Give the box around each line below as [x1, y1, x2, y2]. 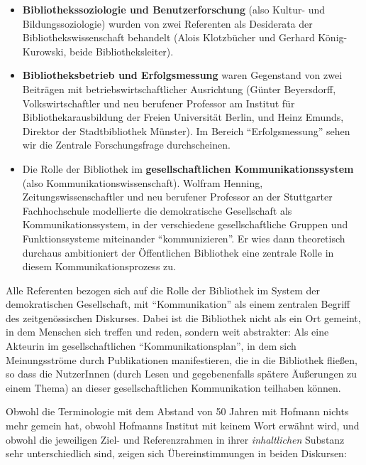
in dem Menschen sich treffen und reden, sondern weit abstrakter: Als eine [6, 324, 329, 339]
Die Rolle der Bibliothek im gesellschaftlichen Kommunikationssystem [22, 161, 354, 176]
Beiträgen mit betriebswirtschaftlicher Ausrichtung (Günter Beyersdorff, [22, 81, 336, 96]
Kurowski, [22, 43, 67, 58]
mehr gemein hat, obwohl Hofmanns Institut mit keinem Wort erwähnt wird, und [6, 418, 360, 433]
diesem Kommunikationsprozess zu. [22, 259, 176, 274]
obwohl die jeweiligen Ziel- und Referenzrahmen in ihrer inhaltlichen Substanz [6, 432, 345, 447]
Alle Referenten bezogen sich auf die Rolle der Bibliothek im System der [6, 282, 320, 297]
